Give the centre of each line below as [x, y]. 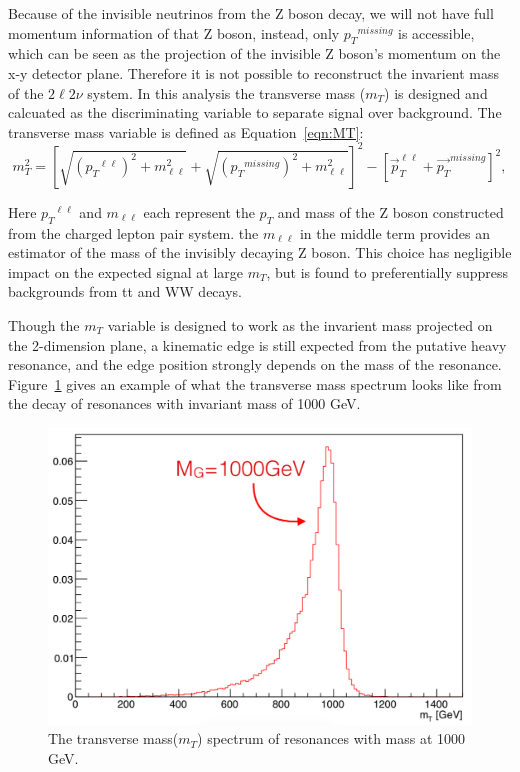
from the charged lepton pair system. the [133, 232]
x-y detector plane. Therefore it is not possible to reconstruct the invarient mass [254, 72]
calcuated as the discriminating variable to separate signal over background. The [255, 112]
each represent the [199, 211]
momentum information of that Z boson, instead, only [174, 32]
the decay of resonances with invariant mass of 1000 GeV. [184, 403]
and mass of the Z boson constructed [390, 211]
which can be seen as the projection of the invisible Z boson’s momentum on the [254, 53]
